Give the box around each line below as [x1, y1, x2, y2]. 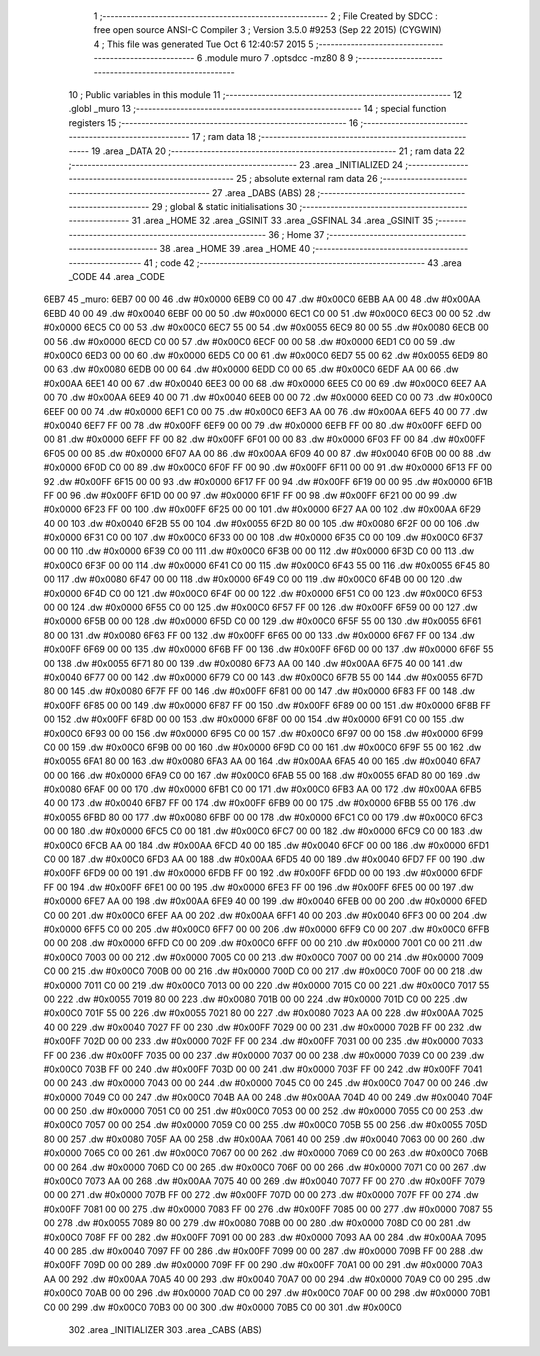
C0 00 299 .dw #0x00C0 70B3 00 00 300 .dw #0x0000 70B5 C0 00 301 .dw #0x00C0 [43, 1301, 402, 1313]
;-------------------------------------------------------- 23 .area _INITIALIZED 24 [68, 158, 404, 170]
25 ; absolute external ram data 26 [235, 173, 379, 185]
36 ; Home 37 [268, 228, 325, 240]
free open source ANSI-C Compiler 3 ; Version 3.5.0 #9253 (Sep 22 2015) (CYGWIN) [93, 24, 442, 36]
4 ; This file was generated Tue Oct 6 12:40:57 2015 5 [93, 38, 314, 50]
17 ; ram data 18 [191, 131, 257, 143]
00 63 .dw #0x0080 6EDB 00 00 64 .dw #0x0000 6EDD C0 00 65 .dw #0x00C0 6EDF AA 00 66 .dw [43, 363, 459, 375]
